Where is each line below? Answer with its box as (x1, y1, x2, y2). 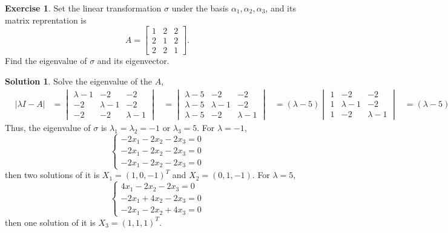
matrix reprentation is (5, 13, 87, 26)
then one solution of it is (5, 215, 96, 228)
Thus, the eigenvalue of (5, 121, 91, 133)
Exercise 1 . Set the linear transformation (5, 2, 162, 14)
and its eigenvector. (97, 54, 170, 67)
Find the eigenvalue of (5, 54, 87, 67)
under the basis (171, 2, 229, 14)
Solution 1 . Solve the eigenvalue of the (5, 74, 153, 87)
